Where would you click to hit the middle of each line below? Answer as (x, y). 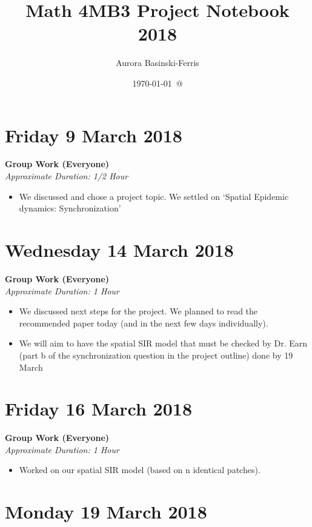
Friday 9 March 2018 (94, 135)
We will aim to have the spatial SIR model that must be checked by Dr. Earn (163, 343)
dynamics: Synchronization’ (70, 208)
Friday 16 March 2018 (99, 409)
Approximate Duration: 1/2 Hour (67, 176)
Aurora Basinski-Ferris (158, 63)
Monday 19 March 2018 (106, 512)
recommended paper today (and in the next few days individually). (144, 323)
